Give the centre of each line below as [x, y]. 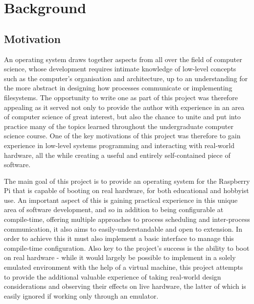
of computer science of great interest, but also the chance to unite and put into [122, 117]
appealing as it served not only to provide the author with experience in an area [124, 107]
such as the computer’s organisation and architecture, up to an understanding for [126, 78]
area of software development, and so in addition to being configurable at [114, 209]
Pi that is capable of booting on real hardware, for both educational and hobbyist [127, 190]
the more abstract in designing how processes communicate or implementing [118, 88]
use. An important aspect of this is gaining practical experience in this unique [121, 200]
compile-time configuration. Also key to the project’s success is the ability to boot [127, 248]
